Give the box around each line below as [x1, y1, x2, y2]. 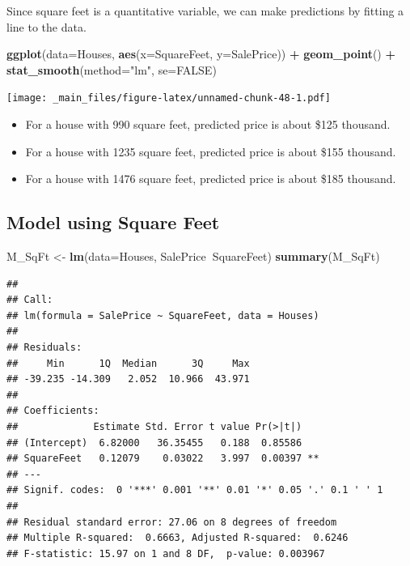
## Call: [6, 294, 53, 306]
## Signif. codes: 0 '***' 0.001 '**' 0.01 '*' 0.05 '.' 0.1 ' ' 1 [6, 484, 383, 496]
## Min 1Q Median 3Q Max [6, 357, 250, 369]
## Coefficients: [6, 405, 99, 417]
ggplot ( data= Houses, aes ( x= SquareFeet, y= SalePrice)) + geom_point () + [6, 45, 396, 62]
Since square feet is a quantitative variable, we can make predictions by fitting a [6, 2, 404, 19]
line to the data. [6, 18, 87, 35]
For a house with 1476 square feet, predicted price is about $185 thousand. [25, 170, 396, 187]
